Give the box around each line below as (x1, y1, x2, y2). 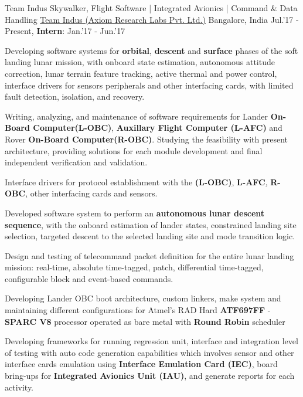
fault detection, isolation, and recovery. (5, 90, 145, 103)
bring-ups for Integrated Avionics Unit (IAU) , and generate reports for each (5, 369, 295, 382)
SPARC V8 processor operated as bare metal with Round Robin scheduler (5, 315, 285, 327)
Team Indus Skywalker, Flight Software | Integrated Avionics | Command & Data (5, 2, 298, 13)
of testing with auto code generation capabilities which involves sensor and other (5, 346, 294, 358)
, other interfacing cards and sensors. (25, 187, 158, 199)
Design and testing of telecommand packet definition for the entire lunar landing (5, 249, 294, 262)
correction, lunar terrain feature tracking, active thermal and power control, (5, 67, 277, 79)
